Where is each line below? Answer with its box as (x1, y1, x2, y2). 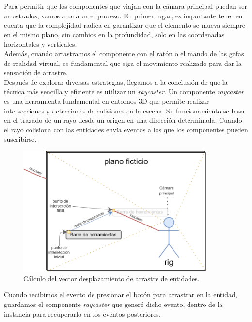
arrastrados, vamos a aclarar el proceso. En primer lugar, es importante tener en (4, 10, 243, 20)
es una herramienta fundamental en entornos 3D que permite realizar (4, 96, 209, 106)
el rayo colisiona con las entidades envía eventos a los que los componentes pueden (4, 124, 248, 134)
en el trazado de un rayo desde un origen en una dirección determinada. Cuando (4, 115, 242, 125)
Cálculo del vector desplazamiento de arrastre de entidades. (23, 273, 200, 283)
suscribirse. (4, 134, 37, 144)
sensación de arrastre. (4, 67, 68, 78)
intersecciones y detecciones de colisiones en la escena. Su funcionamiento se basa (4, 105, 245, 115)
